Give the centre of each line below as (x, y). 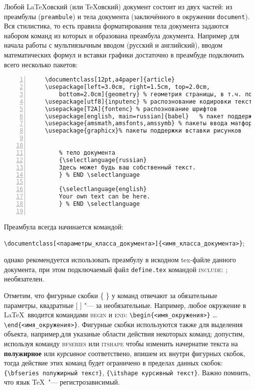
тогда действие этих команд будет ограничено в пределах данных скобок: (114, 363)
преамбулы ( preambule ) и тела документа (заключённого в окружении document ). (127, 16)
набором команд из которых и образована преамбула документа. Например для (122, 35)
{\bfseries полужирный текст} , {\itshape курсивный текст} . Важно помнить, (127, 372)
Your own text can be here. (105, 197)
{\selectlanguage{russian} (103, 160)
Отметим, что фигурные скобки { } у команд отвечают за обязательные (111, 295)
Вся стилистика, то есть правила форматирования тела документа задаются (116, 26)
